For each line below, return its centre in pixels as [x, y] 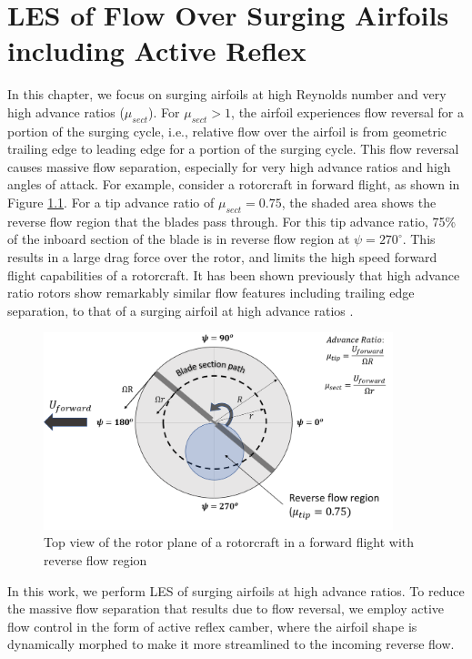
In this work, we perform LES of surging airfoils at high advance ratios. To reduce [236, 590]
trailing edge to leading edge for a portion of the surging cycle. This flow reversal [233, 149]
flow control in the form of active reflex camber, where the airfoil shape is [212, 626]
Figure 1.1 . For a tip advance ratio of [111, 203]
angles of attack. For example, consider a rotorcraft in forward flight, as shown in [234, 184]
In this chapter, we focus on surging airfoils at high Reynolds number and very [227, 94]
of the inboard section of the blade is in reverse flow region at [179, 239]
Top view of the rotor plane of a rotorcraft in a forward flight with [229, 542]
